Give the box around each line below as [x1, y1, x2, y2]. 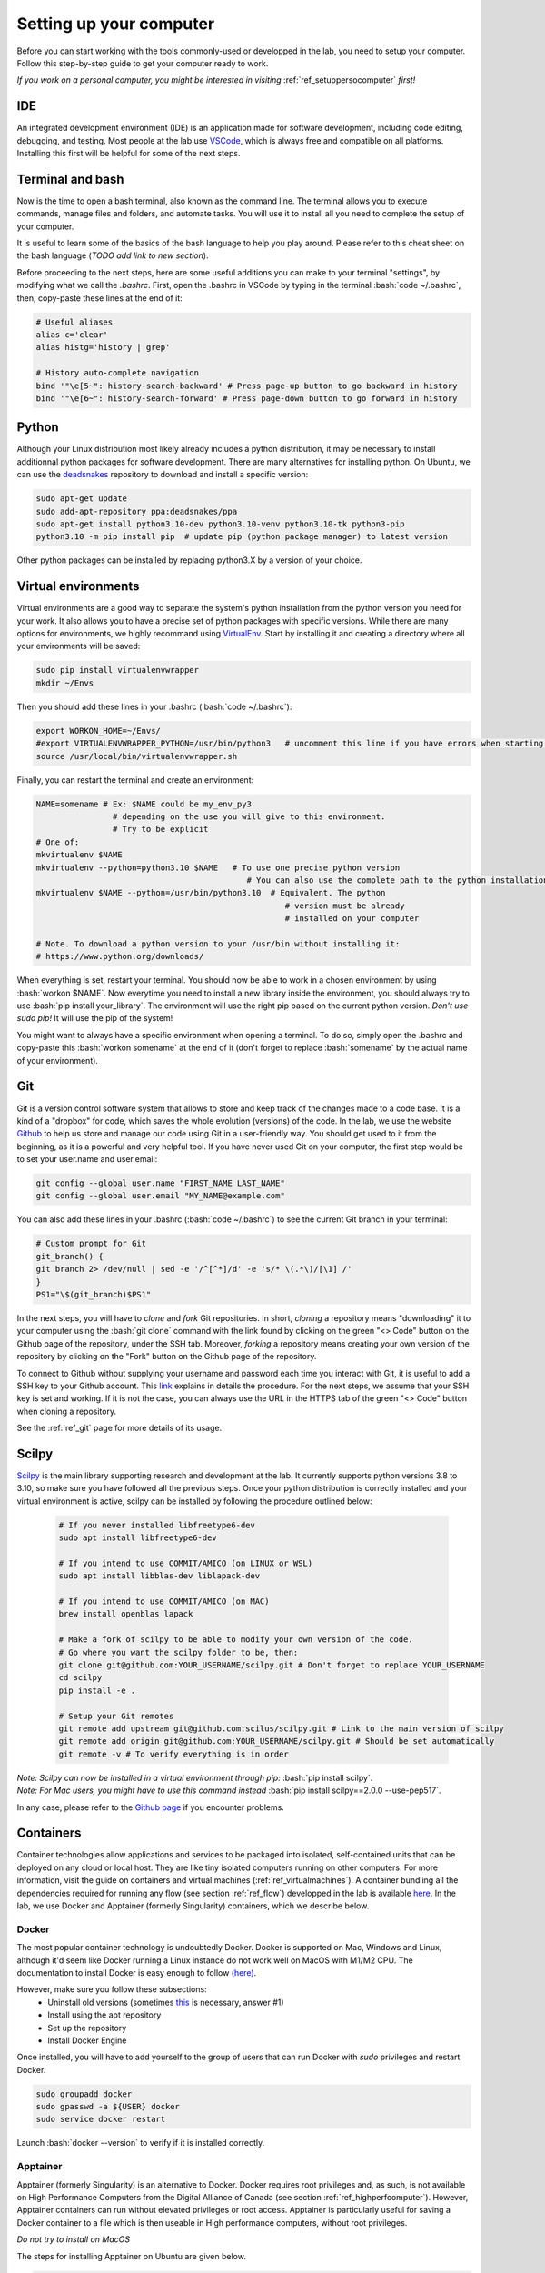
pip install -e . [58, 1685, 136, 1696]
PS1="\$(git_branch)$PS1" [35, 1289, 152, 1299]
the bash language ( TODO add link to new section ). [16, 250, 209, 261]
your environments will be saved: [16, 641, 141, 652]
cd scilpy [58, 1673, 103, 1683]
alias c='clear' [35, 330, 109, 340]
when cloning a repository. [16, 1406, 117, 1417]
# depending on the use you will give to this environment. [112, 811, 386, 822]
